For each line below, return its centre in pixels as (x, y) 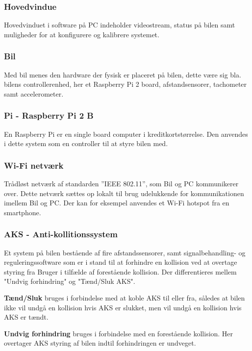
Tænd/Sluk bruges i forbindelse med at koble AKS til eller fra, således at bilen (125, 298)
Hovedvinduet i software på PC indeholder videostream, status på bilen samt (120, 25)
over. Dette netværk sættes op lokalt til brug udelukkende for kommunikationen (124, 193)
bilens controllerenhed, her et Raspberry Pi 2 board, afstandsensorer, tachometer (126, 84)
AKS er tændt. (26, 317)
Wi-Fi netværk (34, 165)
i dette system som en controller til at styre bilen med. (86, 143)
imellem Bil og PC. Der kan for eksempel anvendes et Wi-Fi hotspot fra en (117, 203)
